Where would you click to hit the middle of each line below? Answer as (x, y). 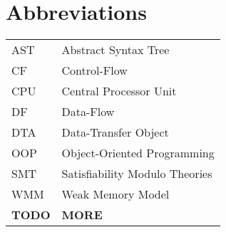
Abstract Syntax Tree (115, 50)
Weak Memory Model (115, 194)
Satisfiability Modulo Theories (137, 174)
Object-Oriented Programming (138, 153)
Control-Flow (94, 70)
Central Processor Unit (119, 91)
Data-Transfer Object (115, 132)
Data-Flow (88, 112)
